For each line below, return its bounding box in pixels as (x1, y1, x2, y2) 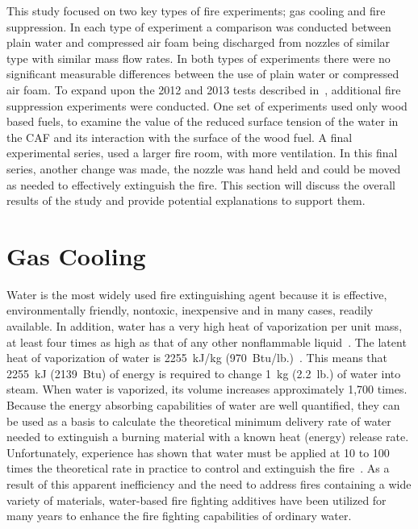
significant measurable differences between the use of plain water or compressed (6, 65, 399, 82)
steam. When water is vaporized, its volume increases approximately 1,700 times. (6, 381, 408, 398)
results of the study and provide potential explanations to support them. (6, 192, 366, 209)
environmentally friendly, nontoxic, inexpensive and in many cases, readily (6, 302, 374, 319)
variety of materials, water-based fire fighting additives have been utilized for (6, 491, 387, 508)
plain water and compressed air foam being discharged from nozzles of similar (6, 34, 391, 51)
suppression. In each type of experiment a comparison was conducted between (6, 18, 391, 35)
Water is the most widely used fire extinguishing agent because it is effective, (6, 285, 387, 302)
